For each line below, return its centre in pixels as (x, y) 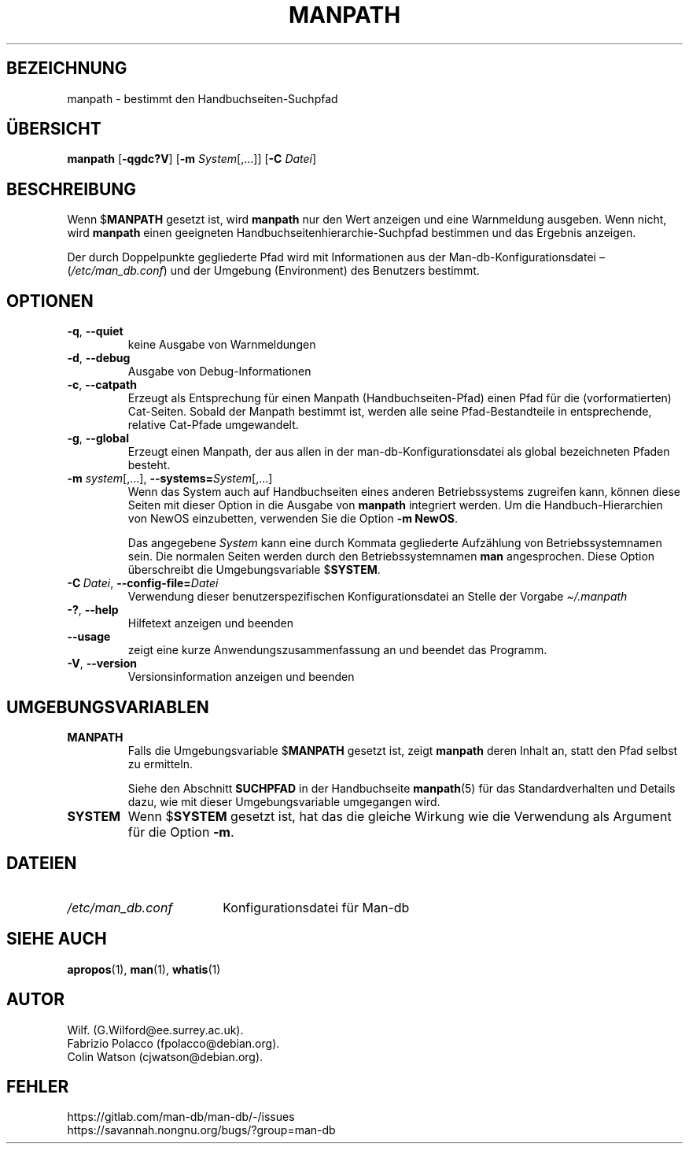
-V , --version (102, 664)
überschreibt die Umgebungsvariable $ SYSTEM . (254, 570)
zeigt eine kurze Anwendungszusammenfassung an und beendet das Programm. (337, 650)
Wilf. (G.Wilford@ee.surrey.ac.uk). (155, 1030)
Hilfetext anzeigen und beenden (211, 623)
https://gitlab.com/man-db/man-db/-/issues (181, 1117)
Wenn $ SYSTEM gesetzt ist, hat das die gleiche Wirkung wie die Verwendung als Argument (400, 816)
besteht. (149, 465)
